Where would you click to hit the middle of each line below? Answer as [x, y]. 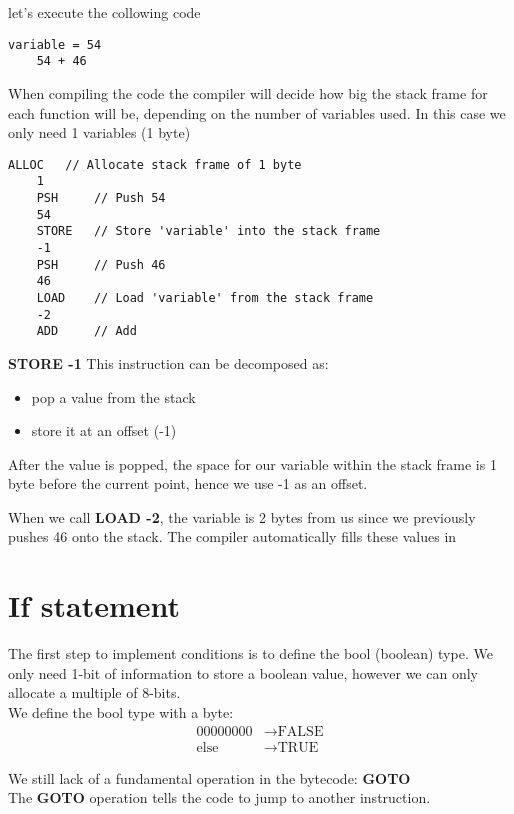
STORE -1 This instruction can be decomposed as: [168, 362]
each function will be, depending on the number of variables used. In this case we [257, 112]
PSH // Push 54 [101, 198]
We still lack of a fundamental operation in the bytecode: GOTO [209, 777]
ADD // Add [86, 331]
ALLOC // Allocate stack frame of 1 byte [155, 164]
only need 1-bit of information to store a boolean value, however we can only [243, 672]
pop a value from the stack [113, 396]
